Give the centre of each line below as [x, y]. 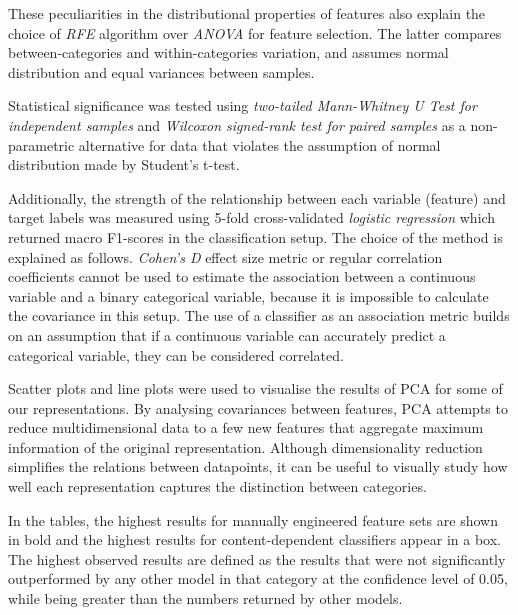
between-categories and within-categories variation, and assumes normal [228, 52]
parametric [41, 144]
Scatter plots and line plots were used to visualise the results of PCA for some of [255, 388]
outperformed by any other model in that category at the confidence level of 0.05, [258, 578]
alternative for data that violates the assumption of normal [259, 144]
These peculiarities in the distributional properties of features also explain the [247, 13]
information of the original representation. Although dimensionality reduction [245, 446]
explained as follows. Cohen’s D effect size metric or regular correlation [225, 256]
